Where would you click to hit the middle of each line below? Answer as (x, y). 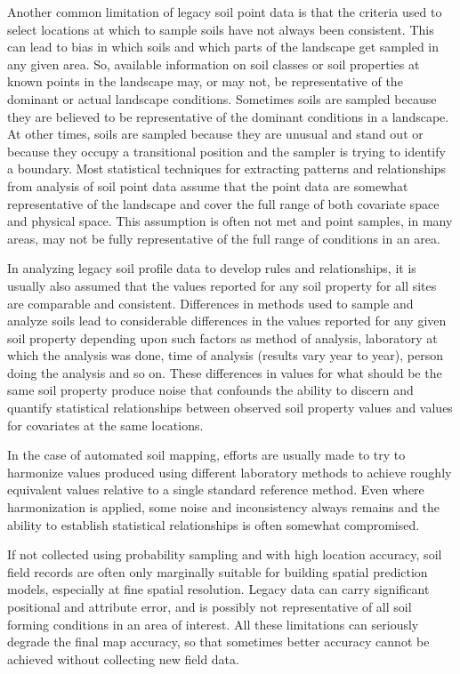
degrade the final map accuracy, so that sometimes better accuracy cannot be (218, 642)
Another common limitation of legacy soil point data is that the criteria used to (225, 12)
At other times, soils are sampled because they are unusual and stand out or (215, 134)
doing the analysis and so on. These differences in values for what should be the (225, 372)
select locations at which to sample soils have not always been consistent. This (221, 29)
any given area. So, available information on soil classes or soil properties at (214, 64)
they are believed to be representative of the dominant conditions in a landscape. (228, 116)
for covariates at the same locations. (105, 425)
